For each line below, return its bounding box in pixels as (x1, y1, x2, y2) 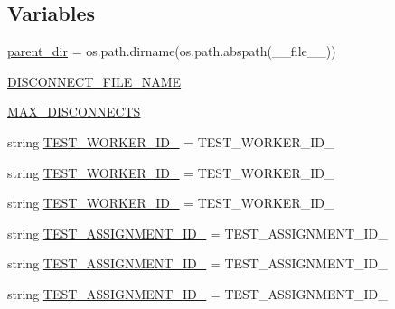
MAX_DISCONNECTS (7, 102, 141, 121)
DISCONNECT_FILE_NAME (7, 71, 182, 90)
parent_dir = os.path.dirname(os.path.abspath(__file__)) (7, 42, 336, 61)
